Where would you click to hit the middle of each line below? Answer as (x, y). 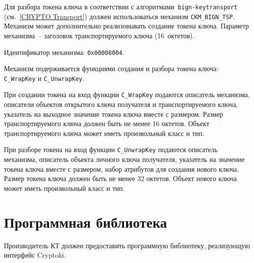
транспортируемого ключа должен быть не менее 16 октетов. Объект (107, 123)
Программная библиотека (86, 222)
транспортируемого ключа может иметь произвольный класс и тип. (104, 133)
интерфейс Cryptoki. (35, 255)
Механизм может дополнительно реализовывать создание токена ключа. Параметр (127, 26)
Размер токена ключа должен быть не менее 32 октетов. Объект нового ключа (120, 178)
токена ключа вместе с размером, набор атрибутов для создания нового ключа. (122, 169)
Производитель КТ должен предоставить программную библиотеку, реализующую (127, 245)
